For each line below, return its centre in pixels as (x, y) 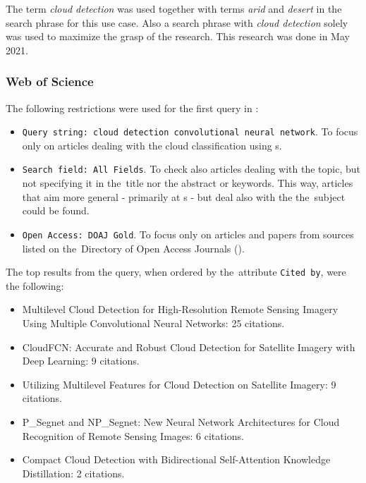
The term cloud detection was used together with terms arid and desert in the (174, 8)
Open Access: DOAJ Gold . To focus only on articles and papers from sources (188, 234)
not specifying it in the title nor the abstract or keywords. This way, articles (188, 183)
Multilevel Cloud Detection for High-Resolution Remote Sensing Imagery (180, 309)
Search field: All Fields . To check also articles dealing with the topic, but (191, 169)
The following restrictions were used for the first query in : (132, 108)
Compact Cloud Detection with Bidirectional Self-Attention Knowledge (176, 459)
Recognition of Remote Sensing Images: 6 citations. (133, 435)
